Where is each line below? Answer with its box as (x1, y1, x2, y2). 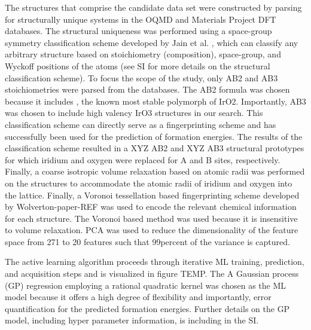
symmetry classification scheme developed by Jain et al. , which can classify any (5, 36, 298, 48)
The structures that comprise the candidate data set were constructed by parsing (5, 1, 302, 13)
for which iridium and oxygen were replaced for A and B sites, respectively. (5, 153, 280, 166)
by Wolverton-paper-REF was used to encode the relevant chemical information (5, 200, 297, 213)
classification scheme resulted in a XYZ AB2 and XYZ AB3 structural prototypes (5, 142, 304, 154)
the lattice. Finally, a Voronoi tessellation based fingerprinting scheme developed (5, 188, 300, 201)
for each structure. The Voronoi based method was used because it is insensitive (5, 212, 298, 224)
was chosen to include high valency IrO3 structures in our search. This (5, 106, 263, 119)
